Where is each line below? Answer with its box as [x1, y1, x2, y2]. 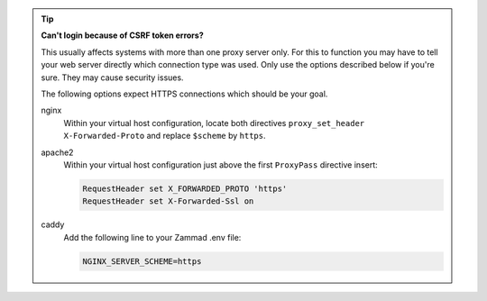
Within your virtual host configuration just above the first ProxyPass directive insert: [63, 159, 378, 170]
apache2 [41, 147, 74, 158]
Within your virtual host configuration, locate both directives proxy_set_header [63, 117, 365, 128]
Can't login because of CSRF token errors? [41, 30, 204, 41]
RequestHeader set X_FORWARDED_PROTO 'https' [82, 183, 288, 194]
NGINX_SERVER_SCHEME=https [82, 256, 202, 266]
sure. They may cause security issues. [41, 72, 184, 83]
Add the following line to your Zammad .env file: [63, 232, 242, 242]
